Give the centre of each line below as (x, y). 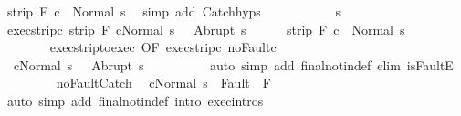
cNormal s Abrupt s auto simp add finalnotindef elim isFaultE (233, 64)
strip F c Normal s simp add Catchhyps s (174, 11)
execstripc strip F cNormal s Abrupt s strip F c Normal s (206, 29)
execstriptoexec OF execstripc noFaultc (163, 47)
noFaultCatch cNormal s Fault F (163, 83)
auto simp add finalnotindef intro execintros (135, 100)
